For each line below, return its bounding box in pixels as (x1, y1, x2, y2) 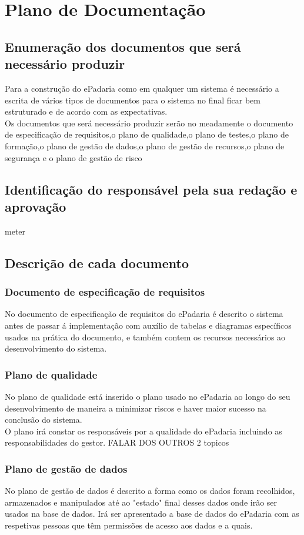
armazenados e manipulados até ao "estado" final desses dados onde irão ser (5, 496, 278, 508)
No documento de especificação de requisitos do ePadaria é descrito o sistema (5, 307, 283, 320)
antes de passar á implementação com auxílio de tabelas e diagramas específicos (5, 319, 292, 331)
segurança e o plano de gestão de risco (5, 151, 142, 163)
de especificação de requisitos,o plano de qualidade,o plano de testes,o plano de (5, 128, 289, 141)
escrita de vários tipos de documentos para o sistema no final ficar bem (5, 93, 260, 106)
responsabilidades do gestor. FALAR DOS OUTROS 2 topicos (5, 436, 229, 449)
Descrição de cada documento (5, 253, 189, 272)
